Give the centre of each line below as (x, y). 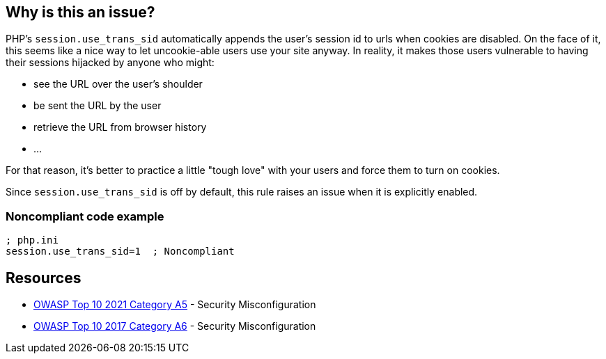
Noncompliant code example (85, 216)
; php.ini (32, 240)
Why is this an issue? (80, 12)
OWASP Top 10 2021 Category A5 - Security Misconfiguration (175, 305)
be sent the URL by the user (98, 106)
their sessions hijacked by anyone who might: (110, 63)
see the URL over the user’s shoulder (118, 84)
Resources (44, 278)
